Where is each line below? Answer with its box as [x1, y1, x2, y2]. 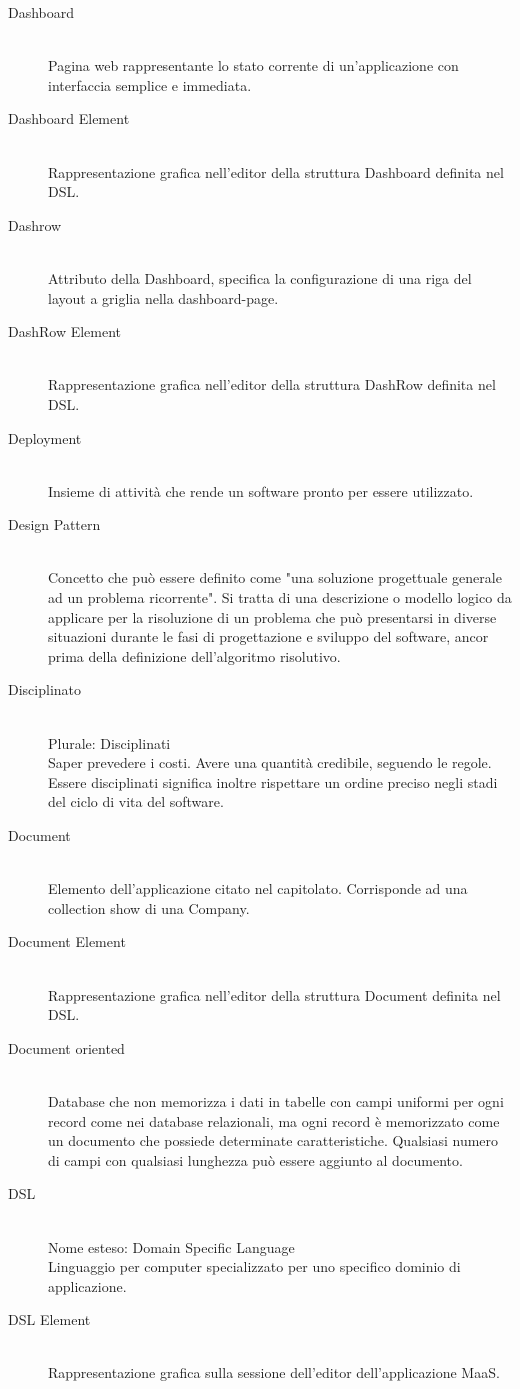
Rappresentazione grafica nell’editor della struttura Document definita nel [48, 984, 501, 1005]
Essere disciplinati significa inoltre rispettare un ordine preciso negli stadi [48, 771, 498, 792]
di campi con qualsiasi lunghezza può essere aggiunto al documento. [48, 1149, 463, 1170]
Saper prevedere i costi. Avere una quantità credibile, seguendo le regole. [48, 752, 492, 773]
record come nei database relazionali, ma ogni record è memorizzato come [48, 1110, 500, 1131]
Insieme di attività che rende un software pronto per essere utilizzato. [48, 480, 474, 501]
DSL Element [8, 1309, 91, 1330]
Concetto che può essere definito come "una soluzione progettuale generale [48, 567, 502, 588]
